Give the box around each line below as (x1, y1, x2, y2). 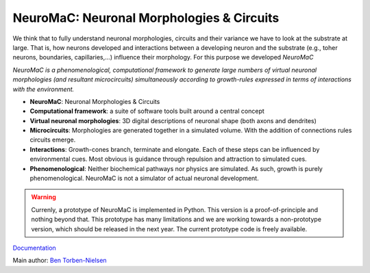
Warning (31, 193, 56, 201)
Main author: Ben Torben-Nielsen (12, 257, 107, 265)
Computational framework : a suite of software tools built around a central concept (29, 107, 265, 116)
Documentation (12, 244, 56, 252)
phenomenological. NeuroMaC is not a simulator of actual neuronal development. (29, 174, 260, 183)
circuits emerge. (29, 135, 76, 144)
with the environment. (12, 85, 75, 93)
